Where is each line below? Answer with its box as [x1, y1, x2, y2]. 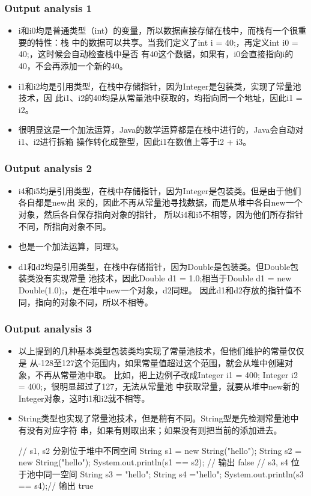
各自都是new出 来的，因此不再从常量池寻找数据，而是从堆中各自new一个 [18, 196, 303, 209]
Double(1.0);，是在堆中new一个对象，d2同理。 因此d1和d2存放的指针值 [18, 283, 293, 296]
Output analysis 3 [4, 321, 92, 336]
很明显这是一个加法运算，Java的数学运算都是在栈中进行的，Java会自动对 [18, 123, 304, 136]
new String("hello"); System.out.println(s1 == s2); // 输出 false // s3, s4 [18, 456, 289, 468]
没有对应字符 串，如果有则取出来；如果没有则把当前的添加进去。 [26, 423, 282, 436]
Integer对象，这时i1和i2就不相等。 [18, 391, 150, 404]
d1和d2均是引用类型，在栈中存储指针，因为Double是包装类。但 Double [18, 260, 291, 272]
